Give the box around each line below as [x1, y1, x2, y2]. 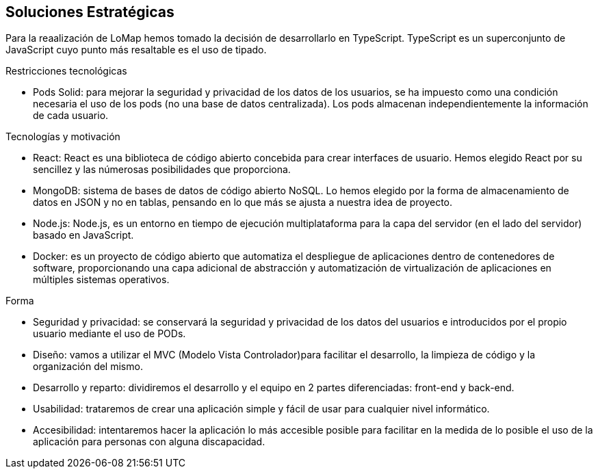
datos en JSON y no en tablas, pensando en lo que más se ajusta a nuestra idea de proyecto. [33, 196, 453, 209]
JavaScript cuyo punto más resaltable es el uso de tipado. [5, 44, 267, 56]
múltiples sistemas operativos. [33, 274, 170, 286]
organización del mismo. [33, 360, 143, 373]
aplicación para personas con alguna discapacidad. [33, 436, 265, 448]
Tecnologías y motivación [5, 131, 120, 143]
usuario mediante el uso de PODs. [33, 328, 186, 340]
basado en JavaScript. [33, 229, 134, 241]
